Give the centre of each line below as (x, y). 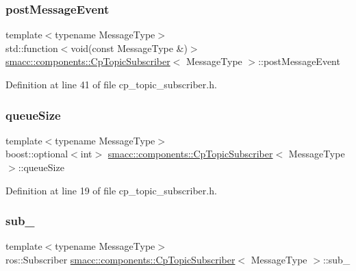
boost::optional (37, 154)
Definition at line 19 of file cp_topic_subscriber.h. (111, 190)
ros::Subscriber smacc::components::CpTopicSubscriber (120, 259)
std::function (32, 48)
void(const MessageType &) (129, 48)
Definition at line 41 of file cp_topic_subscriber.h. (111, 84)
